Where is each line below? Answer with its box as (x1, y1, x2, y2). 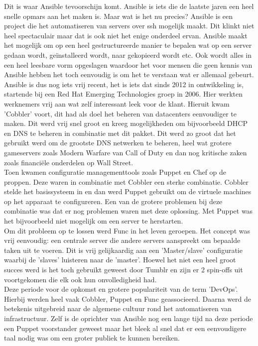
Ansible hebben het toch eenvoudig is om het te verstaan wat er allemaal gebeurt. (4, 69, 254, 80)
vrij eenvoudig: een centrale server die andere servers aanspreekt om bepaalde (4, 235, 241, 245)
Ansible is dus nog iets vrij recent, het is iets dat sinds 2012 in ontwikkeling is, (4, 79, 244, 89)
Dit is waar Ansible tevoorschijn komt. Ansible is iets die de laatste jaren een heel (4, 1, 254, 11)
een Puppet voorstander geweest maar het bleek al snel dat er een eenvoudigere (4, 323, 247, 333)
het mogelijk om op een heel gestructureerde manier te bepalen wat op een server (4, 40, 252, 50)
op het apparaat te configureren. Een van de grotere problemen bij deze (4, 196, 223, 206)
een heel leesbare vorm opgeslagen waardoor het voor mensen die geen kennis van (4, 59, 253, 70)
